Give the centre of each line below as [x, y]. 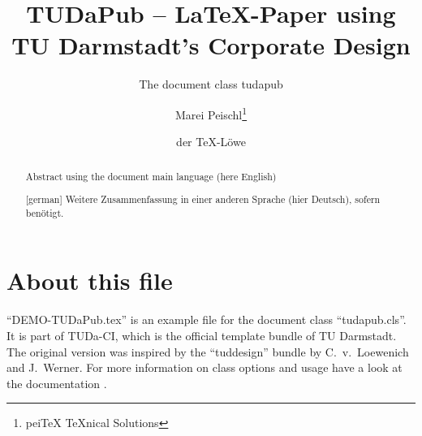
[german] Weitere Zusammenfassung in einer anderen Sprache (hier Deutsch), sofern [203, 199]
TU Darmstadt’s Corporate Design [211, 45]
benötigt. [45, 212]
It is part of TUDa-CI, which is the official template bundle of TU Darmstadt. [202, 335]
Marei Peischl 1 [211, 113]
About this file [90, 281]
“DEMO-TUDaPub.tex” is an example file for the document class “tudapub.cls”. [207, 319]
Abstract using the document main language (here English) [151, 176]
